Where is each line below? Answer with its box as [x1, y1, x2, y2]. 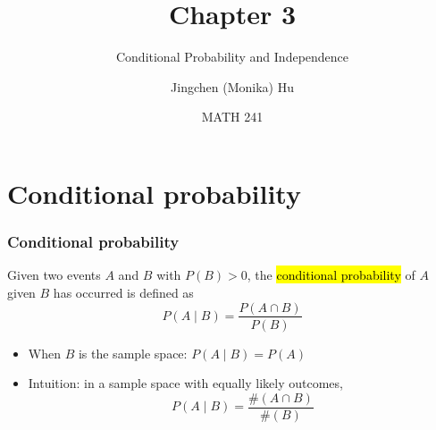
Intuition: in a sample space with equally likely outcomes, [28, 374, 343, 392]
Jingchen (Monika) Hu [171, 77, 294, 96]
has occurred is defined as [53, 282, 194, 301]
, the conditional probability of [247, 266, 415, 284]
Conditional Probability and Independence [115, 47, 349, 66]
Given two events [7, 266, 101, 284]
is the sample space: [78, 343, 188, 362]
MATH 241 [201, 107, 264, 126]
